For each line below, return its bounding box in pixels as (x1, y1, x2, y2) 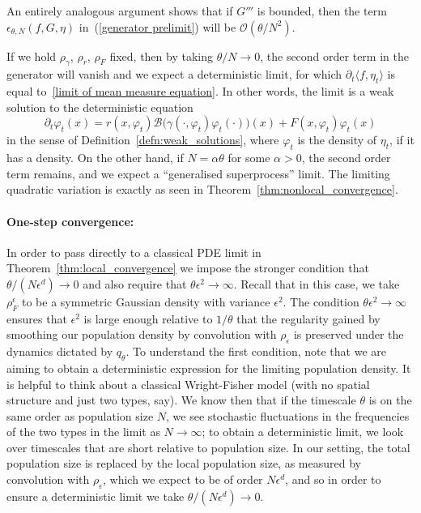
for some (228, 149, 270, 166)
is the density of (297, 131, 377, 148)
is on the (368, 391, 412, 408)
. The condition (283, 293, 359, 310)
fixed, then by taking (109, 47, 213, 64)
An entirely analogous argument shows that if (6, 2, 233, 19)
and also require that (83, 275, 187, 292)
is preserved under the (293, 326, 404, 343)
